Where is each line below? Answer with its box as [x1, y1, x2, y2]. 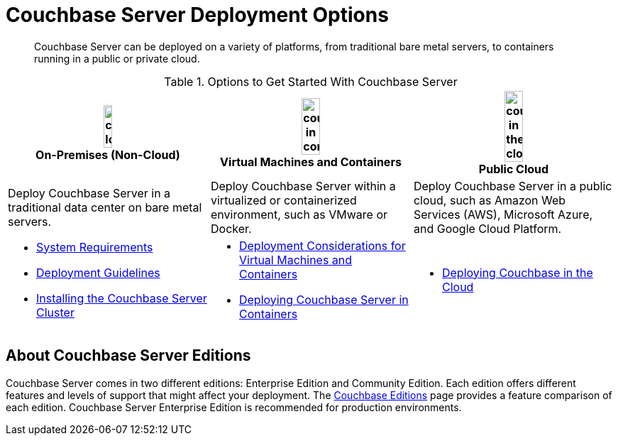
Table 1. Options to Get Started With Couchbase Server [164, 74, 458, 89]
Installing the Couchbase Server [36, 290, 207, 305]
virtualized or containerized [210, 192, 357, 207]
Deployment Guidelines [36, 265, 160, 280]
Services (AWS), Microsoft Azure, [413, 207, 593, 222]
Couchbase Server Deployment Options [6, 3, 389, 27]
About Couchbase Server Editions [6, 347, 251, 365]
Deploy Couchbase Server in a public [413, 178, 612, 193]
